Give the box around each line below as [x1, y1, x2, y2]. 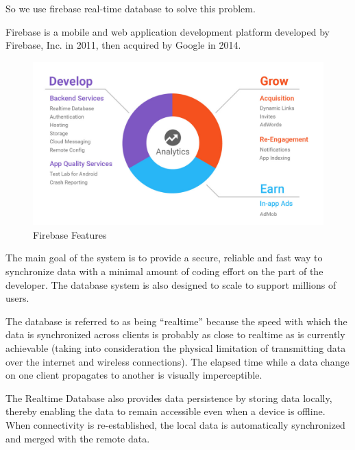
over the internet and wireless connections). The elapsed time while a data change [5, 354, 350, 368]
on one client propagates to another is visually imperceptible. [5, 368, 262, 382]
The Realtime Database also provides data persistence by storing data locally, [5, 390, 332, 405]
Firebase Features [33, 227, 107, 241]
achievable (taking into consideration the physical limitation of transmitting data [5, 341, 346, 355]
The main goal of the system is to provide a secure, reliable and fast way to [5, 250, 323, 265]
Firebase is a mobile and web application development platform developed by [5, 24, 330, 38]
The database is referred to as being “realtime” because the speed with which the [5, 313, 347, 328]
